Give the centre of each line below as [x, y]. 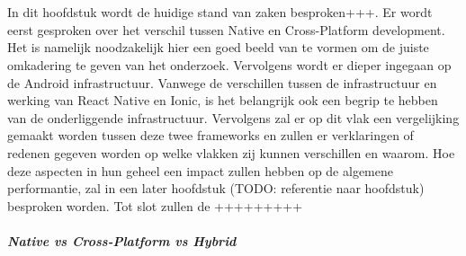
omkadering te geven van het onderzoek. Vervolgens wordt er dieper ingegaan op [229, 64]
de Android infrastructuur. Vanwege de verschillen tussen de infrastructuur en [222, 82]
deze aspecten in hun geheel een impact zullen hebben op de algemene [200, 170]
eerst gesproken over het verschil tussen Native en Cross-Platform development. [226, 29]
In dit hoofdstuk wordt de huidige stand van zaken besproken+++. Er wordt [220, 12]
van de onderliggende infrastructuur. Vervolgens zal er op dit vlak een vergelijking [233, 117]
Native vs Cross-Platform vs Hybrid [122, 240]
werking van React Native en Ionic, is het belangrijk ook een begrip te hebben [223, 100]
